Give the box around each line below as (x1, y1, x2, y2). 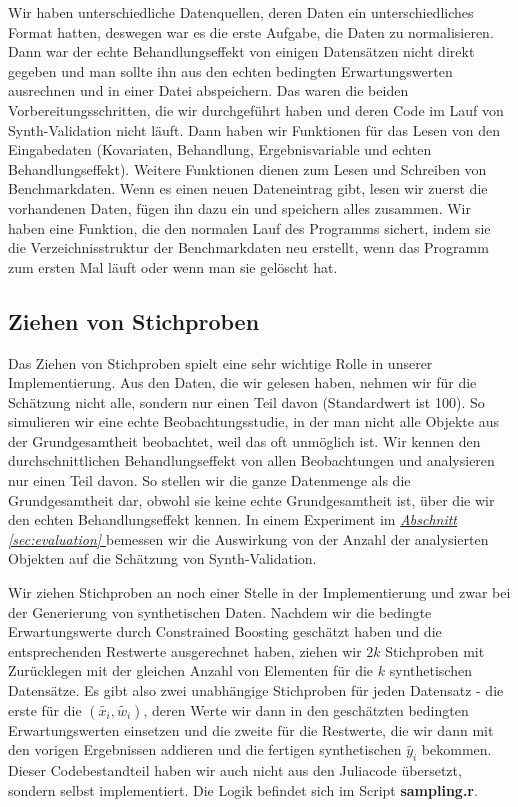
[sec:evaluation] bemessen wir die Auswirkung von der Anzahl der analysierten (8, 528, 489, 549)
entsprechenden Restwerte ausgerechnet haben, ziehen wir (8, 640, 362, 661)
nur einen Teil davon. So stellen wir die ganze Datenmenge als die (8, 470, 411, 491)
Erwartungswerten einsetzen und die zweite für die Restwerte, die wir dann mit (8, 719, 494, 740)
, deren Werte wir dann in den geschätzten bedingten (143, 699, 469, 720)
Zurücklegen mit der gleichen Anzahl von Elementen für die (8, 660, 374, 681)
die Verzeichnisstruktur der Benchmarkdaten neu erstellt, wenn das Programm (8, 237, 489, 258)
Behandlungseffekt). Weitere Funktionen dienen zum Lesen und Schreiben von (8, 158, 487, 179)
